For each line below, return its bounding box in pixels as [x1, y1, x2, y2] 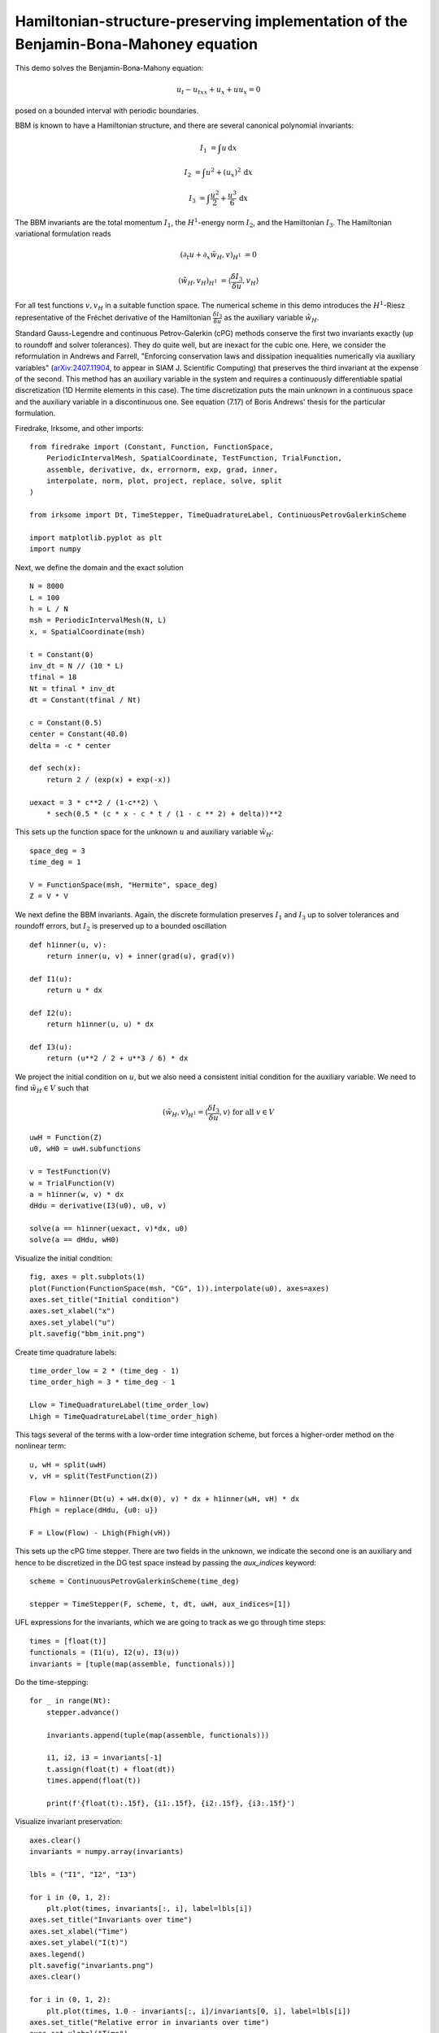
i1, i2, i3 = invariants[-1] [46, 1753, 163, 1762]
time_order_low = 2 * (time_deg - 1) [29, 1366, 180, 1375]
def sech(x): [29, 764, 81, 773]
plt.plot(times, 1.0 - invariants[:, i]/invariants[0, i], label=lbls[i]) [46, 2006, 351, 2016]
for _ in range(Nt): [29, 1696, 111, 1705]
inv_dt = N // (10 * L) [29, 661, 124, 670]
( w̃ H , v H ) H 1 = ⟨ [177, 276, 232, 288]
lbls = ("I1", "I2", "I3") [29, 1870, 137, 1878]
